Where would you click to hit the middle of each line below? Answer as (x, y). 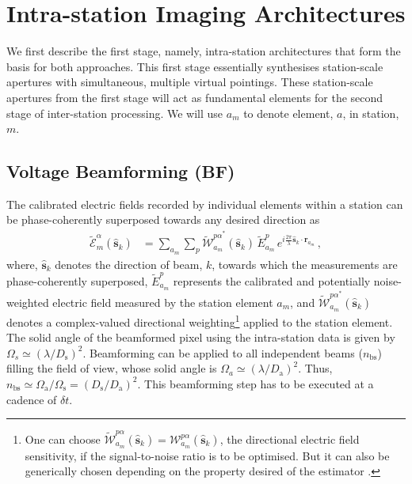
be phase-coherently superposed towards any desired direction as (163, 219)
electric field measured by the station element (163, 302)
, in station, (371, 113)
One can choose (63, 439)
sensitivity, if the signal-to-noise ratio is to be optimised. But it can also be (207, 455)
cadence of (32, 399)
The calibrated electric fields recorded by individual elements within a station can (205, 204)
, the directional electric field (290, 439)
